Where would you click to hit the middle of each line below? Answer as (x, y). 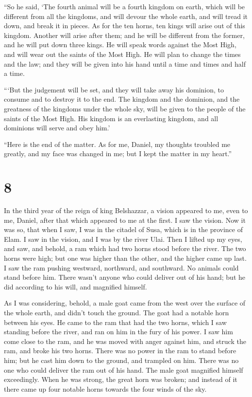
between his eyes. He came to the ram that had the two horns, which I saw (115, 322)
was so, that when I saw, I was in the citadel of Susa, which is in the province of (124, 229)
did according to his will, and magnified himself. (76, 286)
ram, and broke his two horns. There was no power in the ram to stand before (120, 351)
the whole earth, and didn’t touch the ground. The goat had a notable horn (117, 312)
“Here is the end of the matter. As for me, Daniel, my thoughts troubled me (117, 144)
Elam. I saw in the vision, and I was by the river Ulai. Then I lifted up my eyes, (123, 239)
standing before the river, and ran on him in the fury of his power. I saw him (118, 332)
